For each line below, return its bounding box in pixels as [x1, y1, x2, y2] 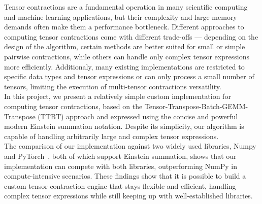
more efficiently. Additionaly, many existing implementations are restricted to [4, 61, 245, 72]
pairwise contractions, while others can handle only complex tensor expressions [4, 51, 249, 61]
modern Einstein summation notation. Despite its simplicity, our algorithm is [4, 121, 244, 131]
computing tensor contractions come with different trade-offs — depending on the [4, 31, 258, 42]
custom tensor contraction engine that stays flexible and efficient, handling [4, 180, 236, 191]
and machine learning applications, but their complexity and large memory [4, 11, 237, 22]
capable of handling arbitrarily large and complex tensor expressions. [4, 130, 219, 141]
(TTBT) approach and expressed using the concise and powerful [38, 111, 238, 121]
